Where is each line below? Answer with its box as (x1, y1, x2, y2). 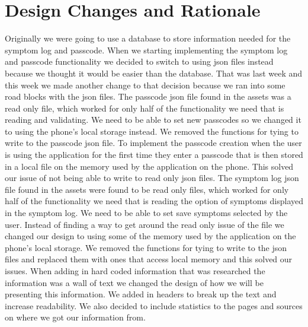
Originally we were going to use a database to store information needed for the (5, 32, 291, 45)
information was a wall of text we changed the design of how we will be (5, 276, 264, 288)
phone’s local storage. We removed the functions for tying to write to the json (5, 241, 287, 253)
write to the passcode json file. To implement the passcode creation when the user (5, 136, 302, 149)
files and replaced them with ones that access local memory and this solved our (5, 253, 293, 265)
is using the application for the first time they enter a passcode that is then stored (5, 148, 303, 161)
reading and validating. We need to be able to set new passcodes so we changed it (5, 113, 301, 126)
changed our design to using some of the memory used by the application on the (5, 230, 296, 242)
